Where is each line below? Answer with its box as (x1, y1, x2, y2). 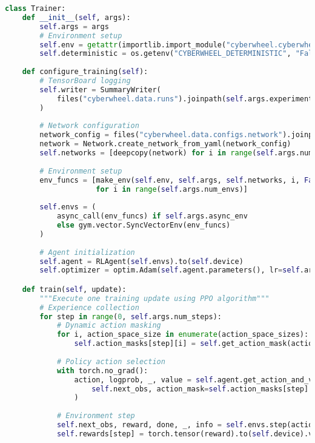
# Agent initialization (39, 248, 135, 257)
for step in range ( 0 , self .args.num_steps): (39, 312, 222, 321)
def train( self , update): (22, 285, 127, 294)
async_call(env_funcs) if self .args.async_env (56, 212, 248, 221)
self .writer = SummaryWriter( (39, 85, 161, 94)
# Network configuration (39, 121, 139, 130)
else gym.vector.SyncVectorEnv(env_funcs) (56, 221, 231, 229)
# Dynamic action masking (56, 321, 161, 330)
